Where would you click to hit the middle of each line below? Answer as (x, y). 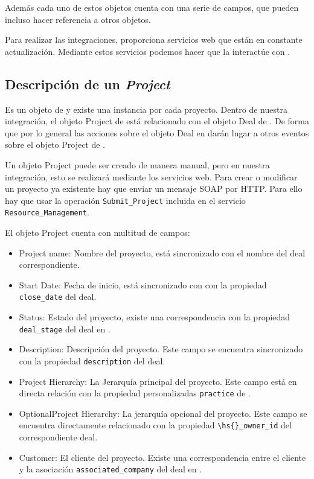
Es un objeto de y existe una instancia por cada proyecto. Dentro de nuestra (146, 109)
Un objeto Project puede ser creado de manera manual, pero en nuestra (137, 164)
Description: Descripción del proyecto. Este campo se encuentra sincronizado (161, 349)
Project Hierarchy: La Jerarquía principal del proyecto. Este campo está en (158, 381)
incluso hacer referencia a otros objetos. (78, 19)
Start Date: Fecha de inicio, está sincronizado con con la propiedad (143, 284)
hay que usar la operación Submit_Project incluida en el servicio (125, 200)
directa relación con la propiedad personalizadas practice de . (135, 393)
